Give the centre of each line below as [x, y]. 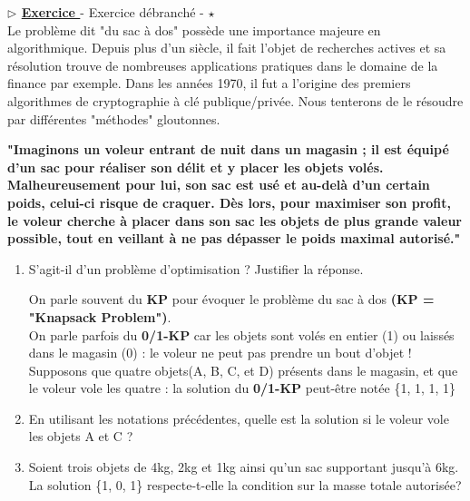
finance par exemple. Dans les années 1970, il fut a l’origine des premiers [209, 83]
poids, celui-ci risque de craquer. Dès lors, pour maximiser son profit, [230, 202]
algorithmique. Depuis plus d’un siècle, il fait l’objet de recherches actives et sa [227, 48]
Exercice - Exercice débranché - [113, 12]
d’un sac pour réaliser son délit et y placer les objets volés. [196, 167]
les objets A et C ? [81, 436]
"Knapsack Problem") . [100, 316]
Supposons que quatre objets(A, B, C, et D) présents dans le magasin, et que [243, 370]
